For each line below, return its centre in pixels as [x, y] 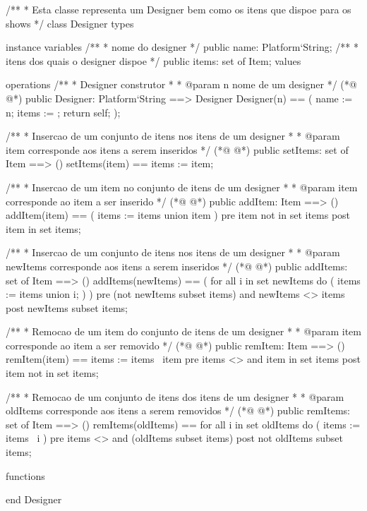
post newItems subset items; [67, 307]
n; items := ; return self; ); [63, 112]
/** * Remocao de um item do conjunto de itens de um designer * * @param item [183, 331]
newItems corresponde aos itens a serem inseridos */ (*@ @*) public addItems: [177, 266]
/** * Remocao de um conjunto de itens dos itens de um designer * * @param [175, 396]
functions [25, 475]
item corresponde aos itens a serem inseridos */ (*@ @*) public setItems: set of [177, 149]
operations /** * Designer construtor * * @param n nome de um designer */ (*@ [181, 84]
